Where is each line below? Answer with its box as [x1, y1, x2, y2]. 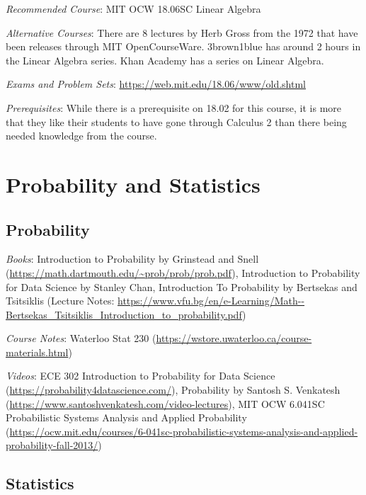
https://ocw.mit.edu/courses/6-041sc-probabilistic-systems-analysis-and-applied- [9, 423, 358, 438]
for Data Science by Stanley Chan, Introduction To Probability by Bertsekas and [6, 279, 358, 294]
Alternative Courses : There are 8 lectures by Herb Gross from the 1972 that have [6, 25, 358, 40]
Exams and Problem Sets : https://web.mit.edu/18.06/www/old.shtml [6, 76, 306, 91]
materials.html [6, 344, 69, 359]
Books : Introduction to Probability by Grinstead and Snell [6, 251, 259, 266]
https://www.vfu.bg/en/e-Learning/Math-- [118, 293, 305, 308]
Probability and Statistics [6, 169, 261, 198]
